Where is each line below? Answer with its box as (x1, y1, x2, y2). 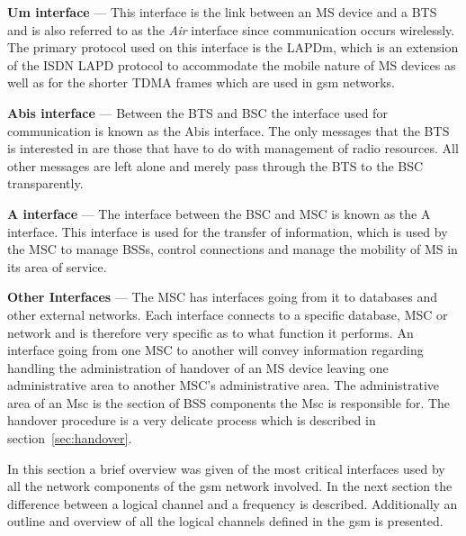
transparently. (7, 174, 84, 193)
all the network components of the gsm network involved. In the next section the (7, 477, 453, 495)
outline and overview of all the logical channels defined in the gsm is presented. (7, 512, 444, 531)
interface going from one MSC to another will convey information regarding (7, 341, 424, 359)
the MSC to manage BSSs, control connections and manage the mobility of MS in (7, 240, 458, 259)
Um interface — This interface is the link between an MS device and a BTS (7, 3, 437, 21)
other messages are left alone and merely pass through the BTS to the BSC (7, 156, 424, 175)
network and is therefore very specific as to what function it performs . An (7, 323, 414, 341)
